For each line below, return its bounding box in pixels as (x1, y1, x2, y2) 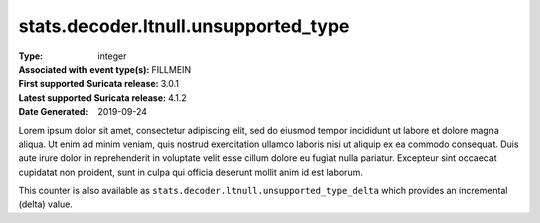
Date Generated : (18, 106, 89, 118)
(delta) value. (18, 198, 74, 210)
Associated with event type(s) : (18, 63, 150, 75)
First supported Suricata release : (18, 78, 159, 90)
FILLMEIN (151, 63, 192, 75)
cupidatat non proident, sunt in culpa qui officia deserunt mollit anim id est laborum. (18, 166, 364, 178)
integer (97, 50, 127, 62)
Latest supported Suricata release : (18, 91, 167, 104)
